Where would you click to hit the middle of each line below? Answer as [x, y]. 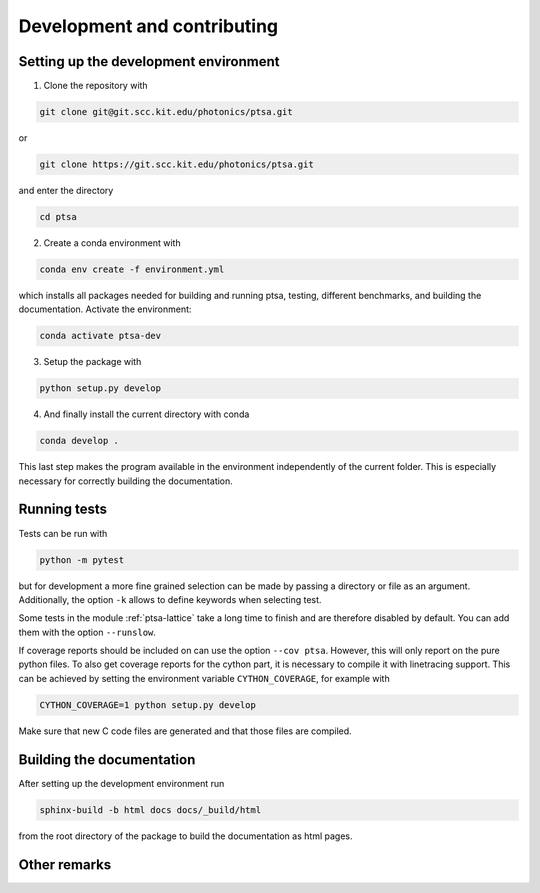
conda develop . [79, 441]
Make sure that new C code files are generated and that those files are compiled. [185, 731]
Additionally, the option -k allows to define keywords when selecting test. [170, 599]
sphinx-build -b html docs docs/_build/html [150, 809]
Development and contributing [148, 26]
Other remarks [65, 864]
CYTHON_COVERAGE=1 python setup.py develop [148, 704]
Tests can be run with [63, 533]
